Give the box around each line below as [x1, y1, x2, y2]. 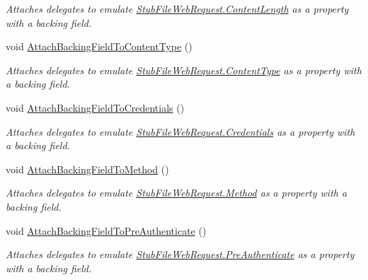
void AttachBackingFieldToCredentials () [6, 100, 185, 115]
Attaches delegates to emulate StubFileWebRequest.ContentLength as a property [6, 1, 349, 16]
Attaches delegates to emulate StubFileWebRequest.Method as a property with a [6, 185, 347, 200]
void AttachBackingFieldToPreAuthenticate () [6, 223, 207, 238]
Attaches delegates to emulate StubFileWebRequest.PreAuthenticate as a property [6, 247, 355, 262]
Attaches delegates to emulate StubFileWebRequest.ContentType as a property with [6, 62, 362, 77]
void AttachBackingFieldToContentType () [6, 39, 192, 54]
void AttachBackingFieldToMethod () [6, 161, 169, 176]
